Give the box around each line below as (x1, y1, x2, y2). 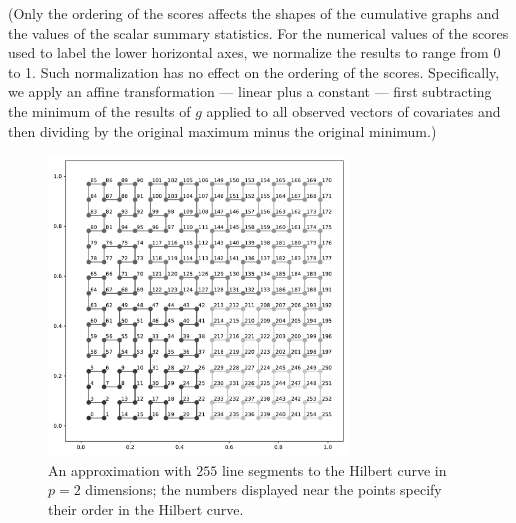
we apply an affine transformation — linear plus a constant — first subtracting (8, 81, 492, 102)
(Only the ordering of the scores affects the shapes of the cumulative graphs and (8, 3, 500, 23)
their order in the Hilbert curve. (48, 498, 244, 519)
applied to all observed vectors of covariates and (206, 100, 501, 121)
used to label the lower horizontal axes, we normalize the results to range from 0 (8, 42, 501, 63)
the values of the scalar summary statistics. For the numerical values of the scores (8, 22, 509, 43)
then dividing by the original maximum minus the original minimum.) (8, 120, 437, 141)
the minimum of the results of (8, 100, 191, 121)
